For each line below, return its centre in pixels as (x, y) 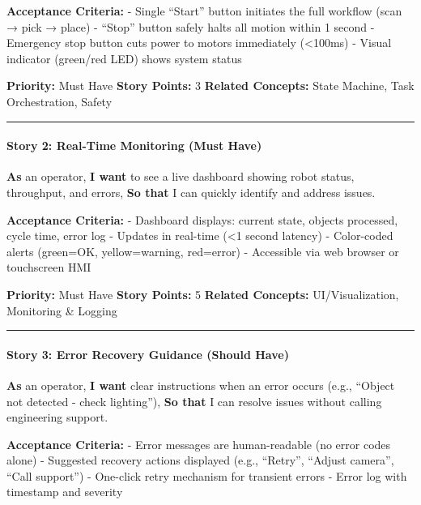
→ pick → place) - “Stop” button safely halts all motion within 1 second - (191, 26)
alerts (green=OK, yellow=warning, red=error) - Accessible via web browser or (203, 251)
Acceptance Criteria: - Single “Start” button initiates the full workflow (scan (204, 11)
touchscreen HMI (49, 267)
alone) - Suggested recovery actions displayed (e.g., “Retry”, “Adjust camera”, (200, 460)
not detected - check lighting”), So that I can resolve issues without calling (194, 401)
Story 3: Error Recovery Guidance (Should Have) (148, 354)
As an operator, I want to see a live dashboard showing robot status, (181, 176)
